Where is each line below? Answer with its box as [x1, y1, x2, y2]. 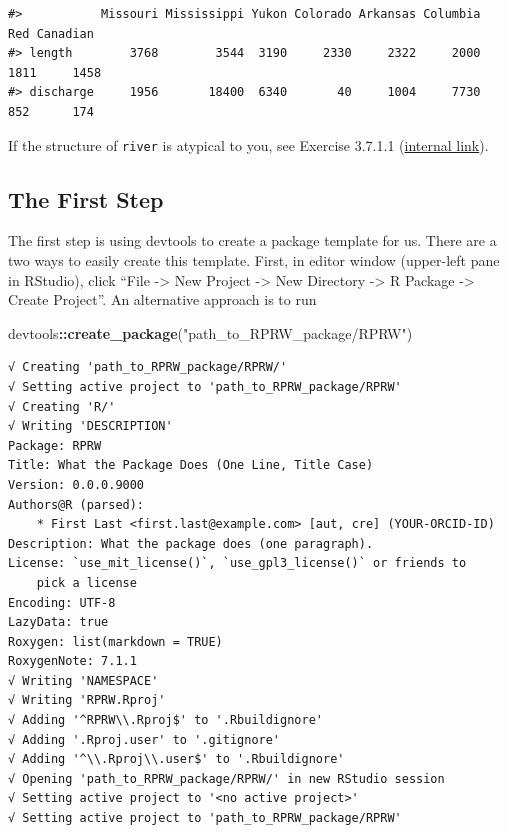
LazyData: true [8, 615, 109, 630]
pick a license [36, 575, 137, 590]
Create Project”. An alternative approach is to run [8, 289, 317, 310]
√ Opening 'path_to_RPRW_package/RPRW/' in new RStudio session [8, 771, 445, 786]
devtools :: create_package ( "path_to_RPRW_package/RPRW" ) [8, 322, 413, 343]
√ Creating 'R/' [8, 399, 116, 414]
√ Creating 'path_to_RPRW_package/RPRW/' [8, 360, 288, 375]
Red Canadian [8, 26, 94, 41]
